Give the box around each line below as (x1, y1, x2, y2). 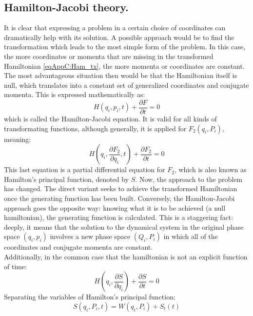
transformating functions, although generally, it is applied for (4, 123, 187, 133)
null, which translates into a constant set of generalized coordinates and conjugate (4, 79, 249, 90)
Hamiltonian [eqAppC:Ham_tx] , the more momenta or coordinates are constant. (4, 60, 245, 71)
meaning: (4, 134, 31, 144)
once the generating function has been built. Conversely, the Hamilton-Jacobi (4, 193, 235, 203)
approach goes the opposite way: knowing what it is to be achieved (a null (4, 202, 226, 213)
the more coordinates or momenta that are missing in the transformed (4, 51, 214, 61)
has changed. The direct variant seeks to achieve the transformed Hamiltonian (4, 183, 237, 194)
